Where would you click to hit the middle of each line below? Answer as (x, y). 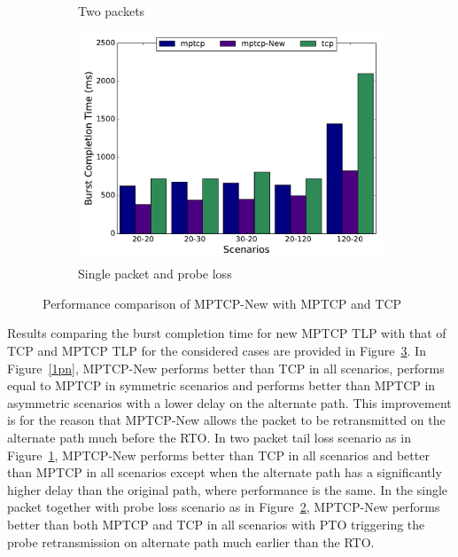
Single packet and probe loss (155, 274)
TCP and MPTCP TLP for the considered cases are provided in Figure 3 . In (217, 350)
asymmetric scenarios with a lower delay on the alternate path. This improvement (229, 402)
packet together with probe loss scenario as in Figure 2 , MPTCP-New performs (224, 507)
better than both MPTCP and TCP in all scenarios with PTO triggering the (216, 524)
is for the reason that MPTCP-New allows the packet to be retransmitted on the (226, 420)
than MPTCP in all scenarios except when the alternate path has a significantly (225, 472)
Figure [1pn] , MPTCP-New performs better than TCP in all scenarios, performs (226, 368)
